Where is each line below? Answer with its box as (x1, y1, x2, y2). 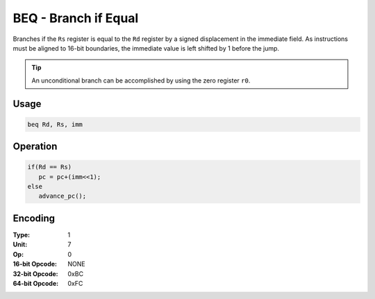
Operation (12, 141, 58, 153)
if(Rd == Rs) (27, 163, 72, 171)
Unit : (12, 240, 28, 249)
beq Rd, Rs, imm (27, 120, 83, 128)
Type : (12, 230, 31, 239)
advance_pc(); (38, 192, 87, 200)
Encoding (12, 212, 56, 224)
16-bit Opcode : (12, 260, 58, 268)
